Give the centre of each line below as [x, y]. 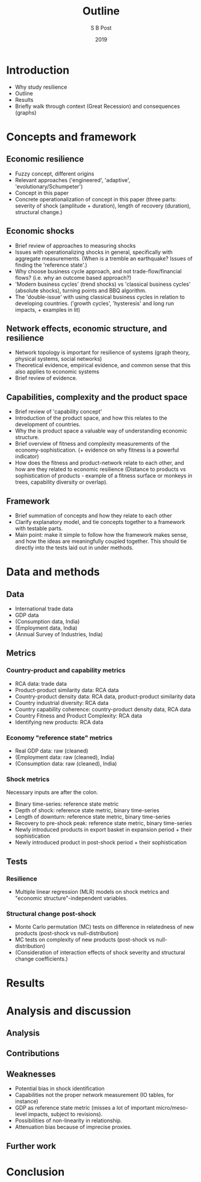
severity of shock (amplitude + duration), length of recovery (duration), [103, 206]
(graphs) [26, 112]
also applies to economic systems [57, 371]
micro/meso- [172, 1108]
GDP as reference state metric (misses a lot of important [85, 1108]
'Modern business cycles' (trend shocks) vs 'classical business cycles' [103, 284]
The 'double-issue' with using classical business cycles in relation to [100, 297]
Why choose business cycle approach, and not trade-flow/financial [98, 271]
